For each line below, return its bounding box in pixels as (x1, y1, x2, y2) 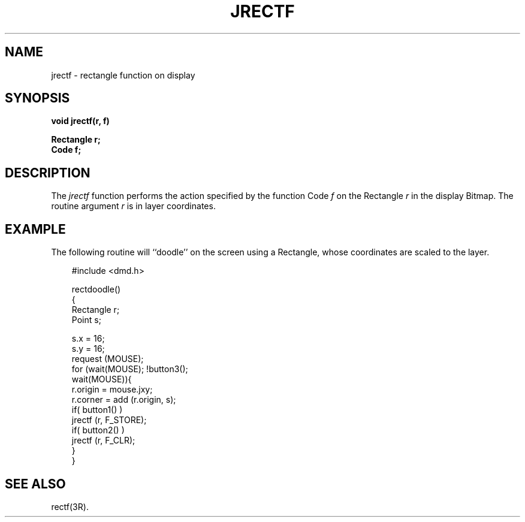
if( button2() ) (71, 425, 125, 436)
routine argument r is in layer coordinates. (51, 201, 216, 212)
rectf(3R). (51, 501, 89, 512)
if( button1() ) (71, 405, 123, 415)
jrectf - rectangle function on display (51, 70, 195, 80)
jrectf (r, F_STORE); (71, 415, 147, 426)
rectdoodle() (71, 284, 121, 295)
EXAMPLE (5, 221, 66, 237)
